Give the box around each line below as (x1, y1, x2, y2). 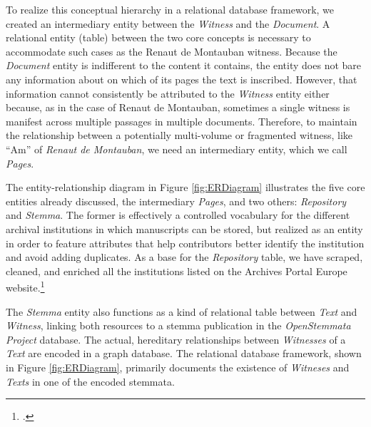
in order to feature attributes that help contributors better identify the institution (6, 235, 365, 250)
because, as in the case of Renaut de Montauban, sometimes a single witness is (6, 100, 350, 115)
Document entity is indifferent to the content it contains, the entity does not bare (6, 58, 362, 73)
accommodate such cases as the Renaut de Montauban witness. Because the (6, 43, 337, 58)
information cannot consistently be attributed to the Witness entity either (6, 86, 330, 101)
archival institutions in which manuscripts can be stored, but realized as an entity (6, 221, 363, 236)
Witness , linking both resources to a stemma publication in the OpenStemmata (6, 318, 351, 333)
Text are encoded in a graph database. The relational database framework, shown (6, 346, 362, 361)
